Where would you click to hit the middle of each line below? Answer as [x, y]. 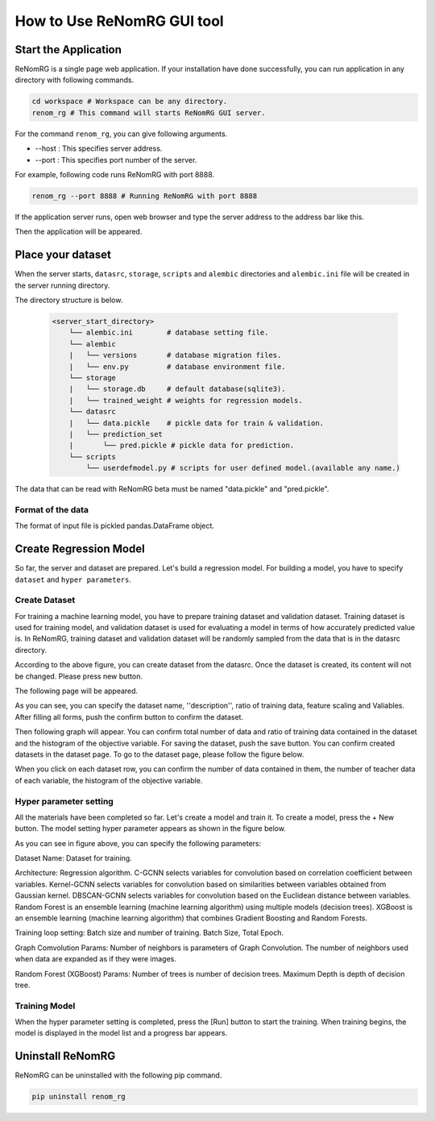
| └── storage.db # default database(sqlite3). [177, 389]
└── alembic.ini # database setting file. [169, 333]
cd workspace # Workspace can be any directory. [130, 102]
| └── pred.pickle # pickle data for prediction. [182, 446]
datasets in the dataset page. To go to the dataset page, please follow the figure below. [159, 754]
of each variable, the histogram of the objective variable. [109, 780]
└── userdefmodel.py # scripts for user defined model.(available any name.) [243, 468]
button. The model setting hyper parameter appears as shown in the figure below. [150, 828]
